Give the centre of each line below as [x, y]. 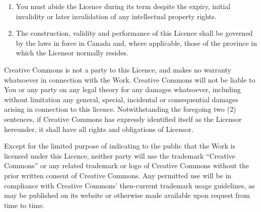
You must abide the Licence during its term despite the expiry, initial [123, 6]
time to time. [24, 205]
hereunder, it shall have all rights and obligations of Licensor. [99, 129]
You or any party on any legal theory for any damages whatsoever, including [122, 89]
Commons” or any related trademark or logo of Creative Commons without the [127, 165]
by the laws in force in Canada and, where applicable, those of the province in [137, 43]
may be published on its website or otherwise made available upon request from [127, 195]
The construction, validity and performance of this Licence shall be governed [134, 33]
